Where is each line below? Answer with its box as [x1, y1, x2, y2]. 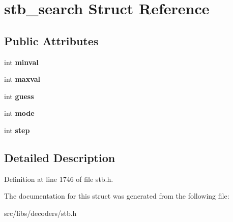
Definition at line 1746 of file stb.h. [4, 173, 113, 184]
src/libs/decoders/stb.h [4, 207, 77, 218]
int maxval [4, 74, 41, 84]
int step [4, 124, 30, 135]
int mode [4, 108, 35, 118]
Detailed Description [4, 149, 115, 165]
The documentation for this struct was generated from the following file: [4, 191, 229, 201]
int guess [4, 90, 34, 101]
